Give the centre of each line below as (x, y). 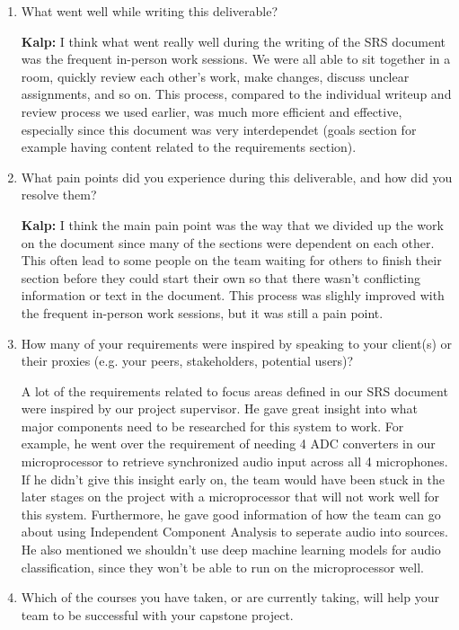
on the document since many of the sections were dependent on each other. (228, 242)
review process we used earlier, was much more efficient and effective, (212, 111)
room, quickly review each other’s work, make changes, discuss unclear (215, 76)
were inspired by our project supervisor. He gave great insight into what (219, 408)
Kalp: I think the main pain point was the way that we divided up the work (232, 224)
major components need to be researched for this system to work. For (212, 426)
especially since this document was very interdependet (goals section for (219, 129)
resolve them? (59, 195)
